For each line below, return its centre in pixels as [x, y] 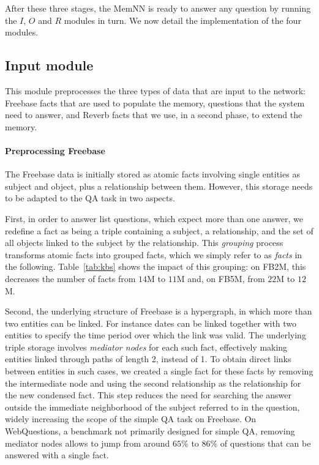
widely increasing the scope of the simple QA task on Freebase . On [131, 419]
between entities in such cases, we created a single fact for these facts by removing [159, 371]
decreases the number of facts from [70, 278]
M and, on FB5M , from [221, 278]
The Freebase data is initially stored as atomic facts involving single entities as [152, 174]
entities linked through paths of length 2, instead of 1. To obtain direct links [148, 359]
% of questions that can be [261, 443]
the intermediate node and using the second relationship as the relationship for [153, 383]
